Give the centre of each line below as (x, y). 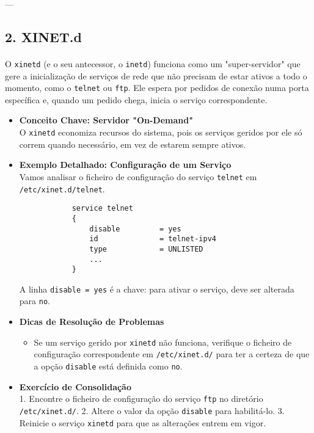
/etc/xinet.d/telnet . (62, 188)
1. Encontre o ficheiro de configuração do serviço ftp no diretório (141, 398)
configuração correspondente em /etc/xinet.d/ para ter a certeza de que (172, 354)
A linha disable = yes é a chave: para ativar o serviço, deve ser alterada (157, 289)
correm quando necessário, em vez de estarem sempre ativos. (133, 144)
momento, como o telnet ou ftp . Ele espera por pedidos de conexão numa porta (157, 88)
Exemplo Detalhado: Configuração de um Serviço (125, 165)
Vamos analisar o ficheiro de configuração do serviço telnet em (138, 176)
